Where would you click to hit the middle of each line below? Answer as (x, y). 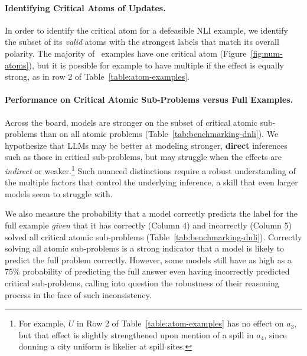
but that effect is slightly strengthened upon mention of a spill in (136, 334)
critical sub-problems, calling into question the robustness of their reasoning (142, 282)
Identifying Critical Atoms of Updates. (85, 7)
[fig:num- (267, 53)
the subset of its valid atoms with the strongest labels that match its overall (142, 42)
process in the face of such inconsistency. (78, 294)
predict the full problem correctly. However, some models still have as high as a (148, 259)
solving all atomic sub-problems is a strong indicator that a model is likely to (145, 248)
